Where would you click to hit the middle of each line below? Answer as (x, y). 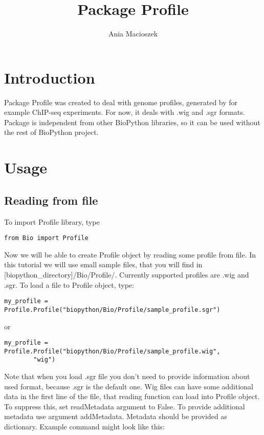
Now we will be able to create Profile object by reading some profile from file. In (130, 254)
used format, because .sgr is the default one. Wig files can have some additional (129, 386)
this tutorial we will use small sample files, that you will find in (103, 264)
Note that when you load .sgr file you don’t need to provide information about (127, 376)
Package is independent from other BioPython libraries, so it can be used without (132, 122)
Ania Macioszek (133, 34)
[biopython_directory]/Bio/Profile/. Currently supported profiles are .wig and (127, 275)
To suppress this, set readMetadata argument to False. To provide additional (125, 406)
